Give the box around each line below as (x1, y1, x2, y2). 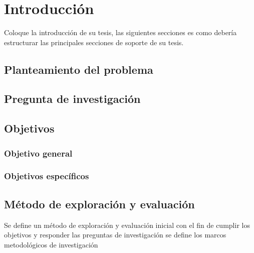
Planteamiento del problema (4, 61, 153, 77)
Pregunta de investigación (4, 91, 141, 106)
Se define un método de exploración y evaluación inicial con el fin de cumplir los (4, 219, 250, 230)
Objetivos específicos (4, 170, 89, 182)
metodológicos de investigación (4, 239, 98, 249)
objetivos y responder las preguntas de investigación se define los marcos (4, 229, 226, 240)
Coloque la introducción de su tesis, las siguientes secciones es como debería (4, 27, 237, 38)
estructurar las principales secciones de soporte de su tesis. (4, 37, 184, 47)
